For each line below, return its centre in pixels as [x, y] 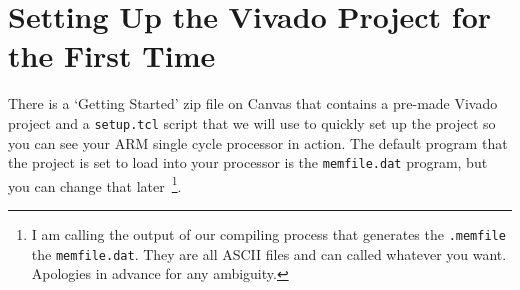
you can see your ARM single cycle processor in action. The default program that [258, 142]
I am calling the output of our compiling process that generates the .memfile [268, 234]
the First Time [112, 55]
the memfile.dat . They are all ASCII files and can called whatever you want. [269, 253]
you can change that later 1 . [95, 184]
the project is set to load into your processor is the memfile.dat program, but [248, 162]
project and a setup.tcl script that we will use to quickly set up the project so [252, 122]
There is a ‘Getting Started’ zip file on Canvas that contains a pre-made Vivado [253, 103]
